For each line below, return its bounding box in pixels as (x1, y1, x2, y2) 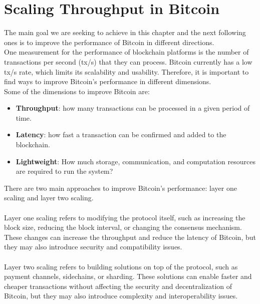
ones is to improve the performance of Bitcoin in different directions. (4, 37, 214, 47)
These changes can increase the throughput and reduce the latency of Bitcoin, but (4, 231, 256, 242)
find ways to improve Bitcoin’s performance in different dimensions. (4, 76, 211, 87)
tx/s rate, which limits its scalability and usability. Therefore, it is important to (4, 66, 249, 77)
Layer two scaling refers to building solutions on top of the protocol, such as (4, 261, 238, 271)
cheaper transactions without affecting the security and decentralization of (4, 280, 232, 291)
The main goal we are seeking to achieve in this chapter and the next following (4, 27, 246, 38)
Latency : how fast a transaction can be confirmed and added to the (16, 129, 226, 140)
